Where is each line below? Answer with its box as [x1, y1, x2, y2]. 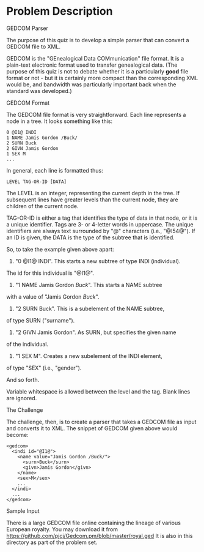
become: [6, 431, 29, 438]
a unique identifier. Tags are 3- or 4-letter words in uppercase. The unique [6, 220, 194, 228]
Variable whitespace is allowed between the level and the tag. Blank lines [6, 387, 191, 395]
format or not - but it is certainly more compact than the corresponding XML [6, 74, 199, 81]
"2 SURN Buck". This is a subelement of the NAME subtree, [15, 305, 165, 312]
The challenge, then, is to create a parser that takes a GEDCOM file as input [6, 418, 197, 425]
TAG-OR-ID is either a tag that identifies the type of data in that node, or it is [6, 214, 198, 222]
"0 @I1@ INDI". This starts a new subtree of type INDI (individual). [15, 257, 181, 264]
